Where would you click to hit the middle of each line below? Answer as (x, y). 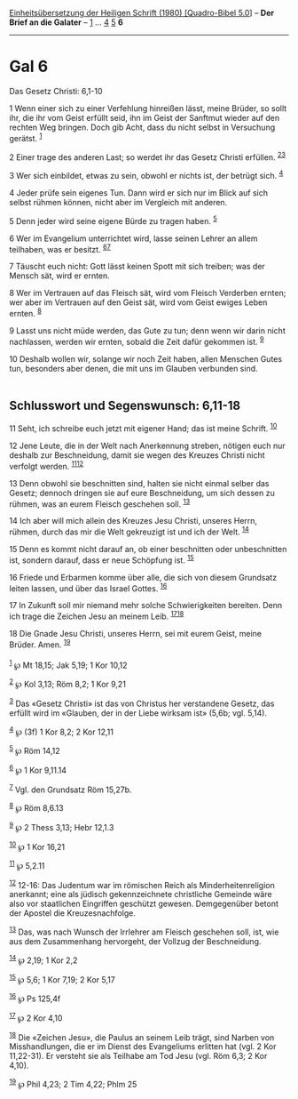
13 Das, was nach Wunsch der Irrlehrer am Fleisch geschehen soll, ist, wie (144, 931)
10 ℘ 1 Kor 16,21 (37, 846)
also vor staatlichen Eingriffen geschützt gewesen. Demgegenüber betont (144, 904)
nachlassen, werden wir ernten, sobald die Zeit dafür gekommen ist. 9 (137, 341)
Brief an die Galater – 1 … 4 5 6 (66, 22)
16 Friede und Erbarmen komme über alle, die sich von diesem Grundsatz (143, 577)
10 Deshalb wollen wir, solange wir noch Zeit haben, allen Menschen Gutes (145, 358)
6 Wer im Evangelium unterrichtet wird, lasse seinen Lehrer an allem (133, 238)
